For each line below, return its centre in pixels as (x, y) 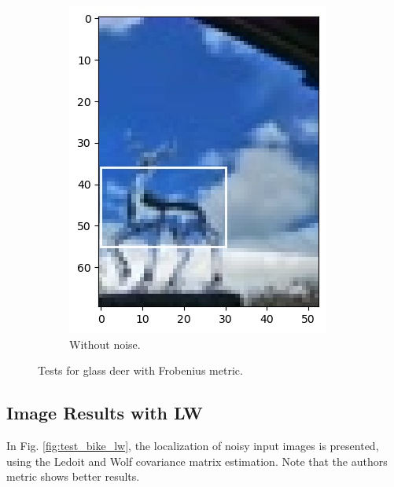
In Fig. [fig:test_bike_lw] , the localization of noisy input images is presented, (193, 445)
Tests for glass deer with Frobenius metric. (140, 370)
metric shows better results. (73, 476)
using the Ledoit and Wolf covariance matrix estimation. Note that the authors (197, 461)
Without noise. (105, 344)
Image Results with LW (105, 413)
